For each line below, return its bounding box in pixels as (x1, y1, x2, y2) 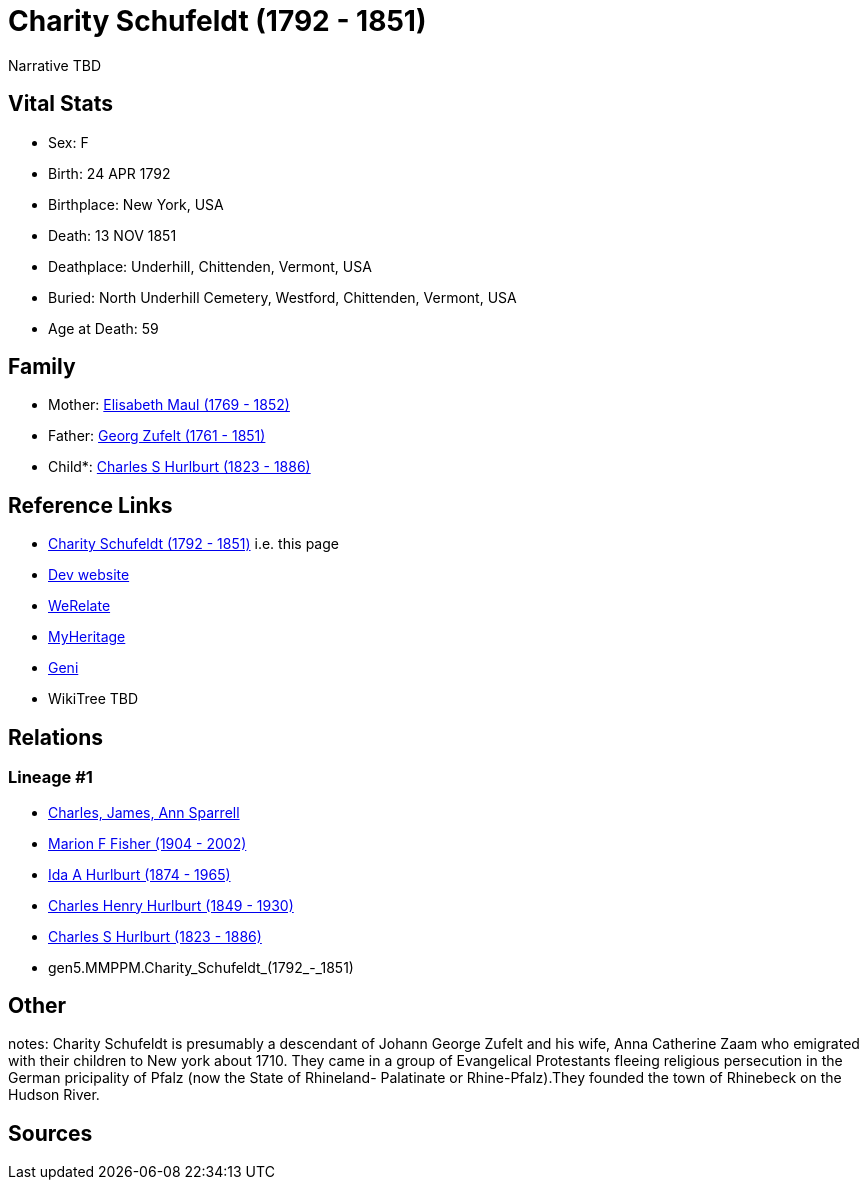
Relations (8, 724, 104, 750)
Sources (8, 1120, 93, 1146)
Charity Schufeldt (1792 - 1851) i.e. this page (48, 535, 339, 553)
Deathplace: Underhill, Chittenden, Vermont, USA (48, 257, 372, 275)
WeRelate (48, 597, 111, 615)
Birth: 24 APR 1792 (48, 164, 171, 182)
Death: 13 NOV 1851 (48, 226, 177, 244)
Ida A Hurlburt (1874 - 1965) (48, 865, 231, 883)
